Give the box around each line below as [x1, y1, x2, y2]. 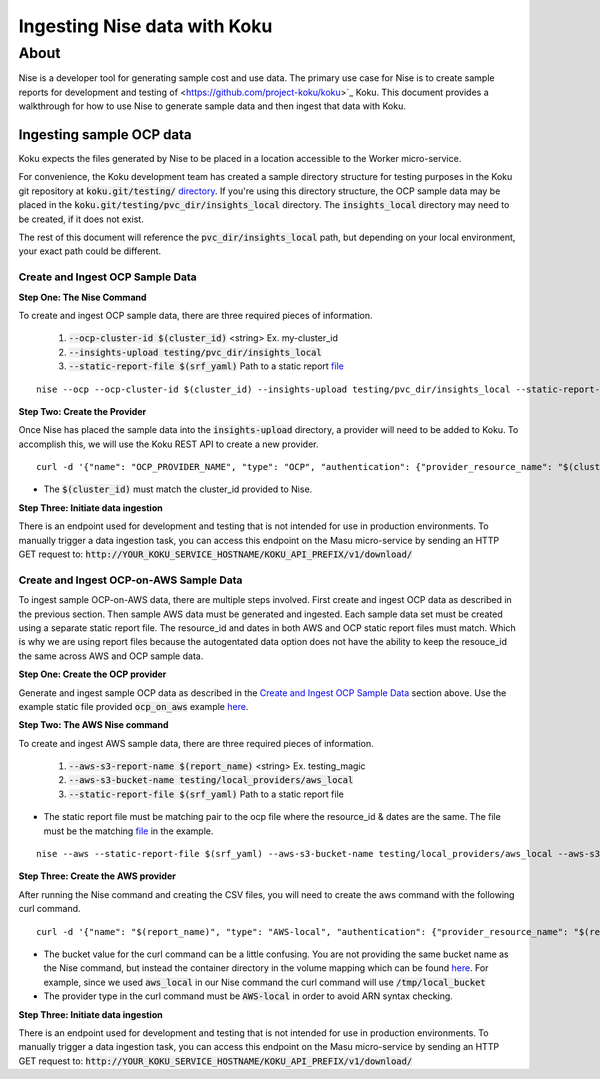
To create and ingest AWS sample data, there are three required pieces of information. [18, 737, 374, 749]
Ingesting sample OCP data [18, 126, 192, 143]
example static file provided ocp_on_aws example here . [18, 700, 249, 712]
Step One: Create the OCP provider [18, 668, 167, 680]
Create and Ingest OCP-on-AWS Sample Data [18, 573, 243, 587]
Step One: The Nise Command [18, 291, 147, 303]
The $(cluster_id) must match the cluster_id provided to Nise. [43, 483, 313, 495]
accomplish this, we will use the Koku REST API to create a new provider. [18, 438, 319, 450]
